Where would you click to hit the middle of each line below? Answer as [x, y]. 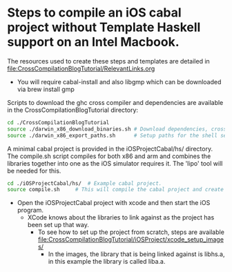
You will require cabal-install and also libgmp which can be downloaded [119, 81]
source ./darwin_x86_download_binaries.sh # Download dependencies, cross [117, 129]
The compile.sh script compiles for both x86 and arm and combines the [109, 156]
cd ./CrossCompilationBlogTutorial [58, 122]
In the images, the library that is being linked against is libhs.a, [136, 254]
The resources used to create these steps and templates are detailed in [109, 61]
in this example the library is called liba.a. [107, 262]
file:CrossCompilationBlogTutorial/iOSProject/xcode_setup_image [131, 240]
